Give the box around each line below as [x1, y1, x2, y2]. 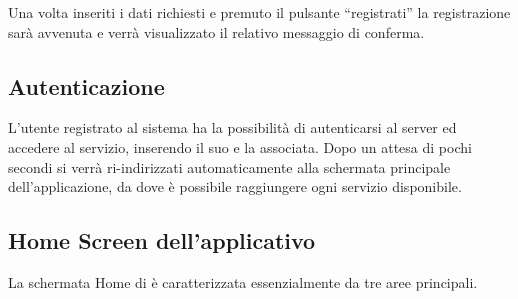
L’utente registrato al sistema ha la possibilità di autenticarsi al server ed [8, 117, 457, 138]
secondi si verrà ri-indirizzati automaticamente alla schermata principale [8, 156, 451, 177]
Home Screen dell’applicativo [8, 225, 316, 256]
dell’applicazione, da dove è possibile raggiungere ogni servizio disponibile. [8, 176, 462, 197]
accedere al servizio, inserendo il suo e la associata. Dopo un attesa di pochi [8, 136, 472, 157]
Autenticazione [8, 70, 165, 101]
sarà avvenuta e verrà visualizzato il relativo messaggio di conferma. [8, 21, 425, 42]
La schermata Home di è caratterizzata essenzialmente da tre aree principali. [8, 271, 478, 292]
